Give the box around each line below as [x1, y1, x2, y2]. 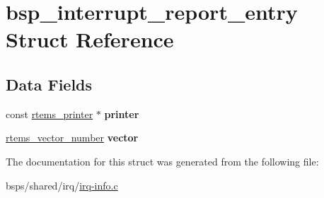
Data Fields [6, 73, 93, 95]
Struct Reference [6, 25, 174, 54]
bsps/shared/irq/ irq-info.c [6, 177, 118, 192]
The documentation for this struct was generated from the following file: [6, 153, 319, 168]
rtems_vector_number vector [6, 130, 139, 145]
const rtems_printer [6, 106, 93, 121]
